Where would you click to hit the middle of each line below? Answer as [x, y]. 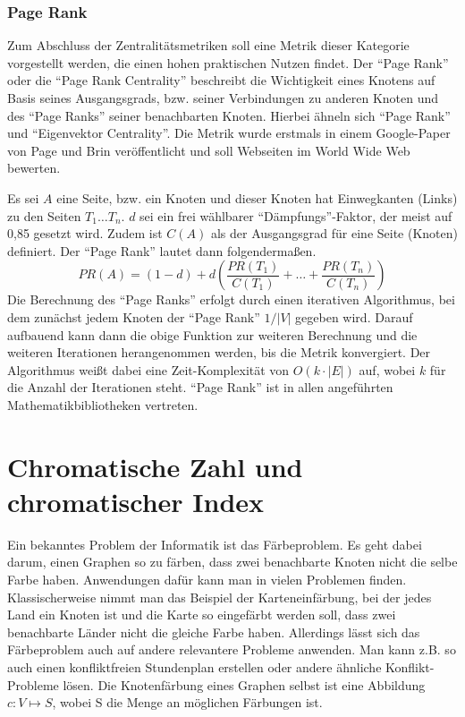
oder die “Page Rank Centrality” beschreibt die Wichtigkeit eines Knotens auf [221, 80]
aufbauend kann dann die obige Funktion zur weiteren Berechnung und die [212, 334]
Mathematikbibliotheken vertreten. [103, 404]
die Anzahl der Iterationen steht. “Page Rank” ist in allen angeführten [200, 387]
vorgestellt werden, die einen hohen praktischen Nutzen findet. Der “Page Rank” [228, 62]
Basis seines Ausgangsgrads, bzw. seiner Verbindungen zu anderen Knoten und [223, 98]
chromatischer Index [136, 501]
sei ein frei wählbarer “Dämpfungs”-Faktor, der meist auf [296, 215]
